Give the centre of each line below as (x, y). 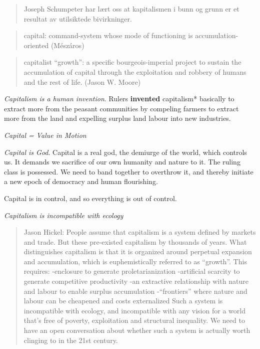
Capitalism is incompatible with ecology (64, 215)
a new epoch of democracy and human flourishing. (81, 181)
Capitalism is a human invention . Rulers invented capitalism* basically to (119, 99)
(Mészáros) (67, 45)
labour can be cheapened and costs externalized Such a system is (123, 301)
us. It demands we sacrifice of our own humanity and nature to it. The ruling (122, 162)
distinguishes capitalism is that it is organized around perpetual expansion (138, 251)
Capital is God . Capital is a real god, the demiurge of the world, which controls (125, 152)
